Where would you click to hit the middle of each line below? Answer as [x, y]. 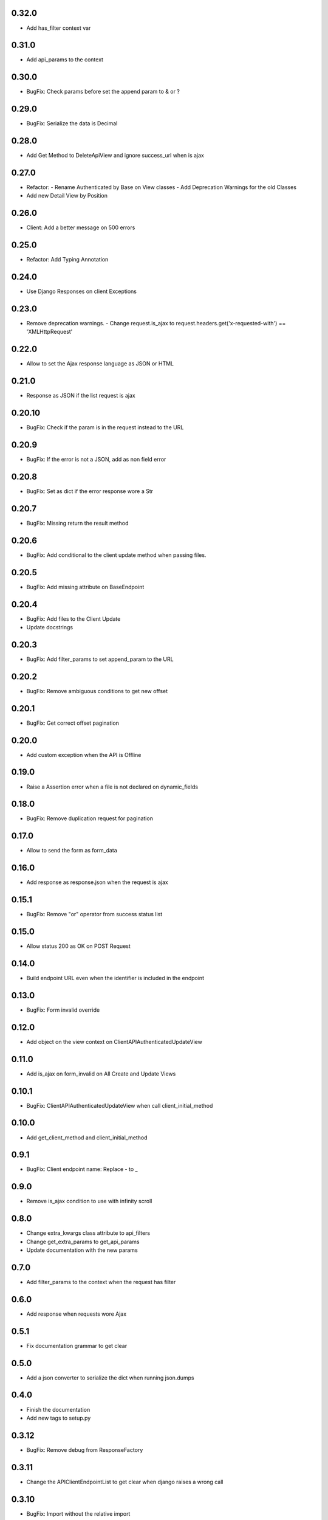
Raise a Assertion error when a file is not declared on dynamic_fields [112, 787]
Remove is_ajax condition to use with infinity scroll [89, 1201]
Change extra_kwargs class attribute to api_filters [88, 1233]
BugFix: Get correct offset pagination [73, 723]
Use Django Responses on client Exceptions [81, 291]
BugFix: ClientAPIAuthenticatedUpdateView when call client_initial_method [120, 1105]
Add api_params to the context [65, 60]
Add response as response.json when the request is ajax [97, 882]
